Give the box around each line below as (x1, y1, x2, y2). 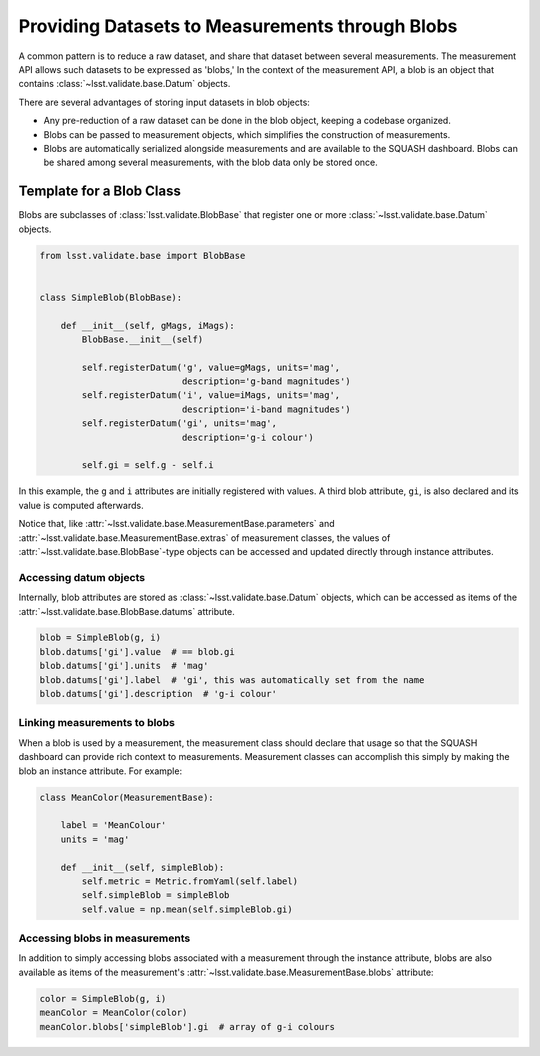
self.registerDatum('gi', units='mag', (81, 418, 277, 429)
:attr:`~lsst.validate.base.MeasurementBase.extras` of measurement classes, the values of (18, 531, 391, 544)
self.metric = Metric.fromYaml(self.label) (81, 875, 299, 887)
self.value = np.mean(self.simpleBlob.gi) (81, 903, 294, 915)
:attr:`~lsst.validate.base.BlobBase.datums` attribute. (18, 605, 235, 617)
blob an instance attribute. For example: (18, 765, 183, 777)
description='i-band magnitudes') (181, 403, 351, 415)
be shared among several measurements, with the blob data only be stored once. (43, 156, 379, 169)
